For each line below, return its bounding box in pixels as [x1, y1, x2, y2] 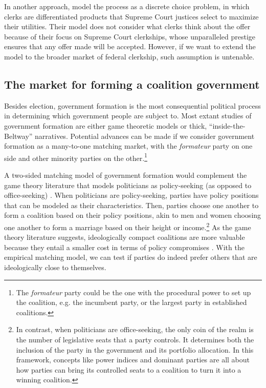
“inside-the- [209, 120, 246, 131]
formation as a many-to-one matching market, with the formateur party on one [4, 140, 253, 151]
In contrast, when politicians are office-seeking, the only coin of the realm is [16, 324, 254, 335]
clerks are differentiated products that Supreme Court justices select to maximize [4, 11, 259, 22]
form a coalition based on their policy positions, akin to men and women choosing [4, 210, 261, 220]
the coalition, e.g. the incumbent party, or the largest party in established [16, 297, 247, 308]
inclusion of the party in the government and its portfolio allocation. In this [16, 344, 254, 355]
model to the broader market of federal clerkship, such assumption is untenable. [4, 51, 255, 62]
